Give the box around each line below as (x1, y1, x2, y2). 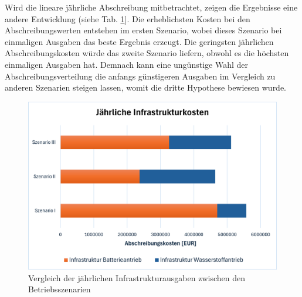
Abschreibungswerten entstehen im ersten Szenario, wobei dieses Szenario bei (5, 24, 282, 36)
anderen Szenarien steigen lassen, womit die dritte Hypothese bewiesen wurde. (5, 81, 287, 94)
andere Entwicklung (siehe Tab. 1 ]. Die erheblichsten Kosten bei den (5, 12, 250, 25)
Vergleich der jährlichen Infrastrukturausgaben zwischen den (28, 271, 245, 284)
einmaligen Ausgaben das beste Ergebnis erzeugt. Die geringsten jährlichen (5, 35, 274, 47)
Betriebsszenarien (28, 283, 91, 295)
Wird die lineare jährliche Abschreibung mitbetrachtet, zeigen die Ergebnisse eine (5, 1, 298, 13)
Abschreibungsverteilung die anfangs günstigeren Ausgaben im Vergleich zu (5, 70, 276, 82)
